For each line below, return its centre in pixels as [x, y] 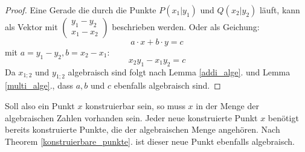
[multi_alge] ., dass [39, 85]
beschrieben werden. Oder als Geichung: [186, 27]
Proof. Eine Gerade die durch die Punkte [81, 10]
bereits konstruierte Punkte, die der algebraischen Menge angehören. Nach [143, 129]
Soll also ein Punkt [40, 105]
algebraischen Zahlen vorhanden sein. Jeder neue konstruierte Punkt [131, 117]
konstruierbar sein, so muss [135, 105]
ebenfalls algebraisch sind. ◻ [167, 85]
